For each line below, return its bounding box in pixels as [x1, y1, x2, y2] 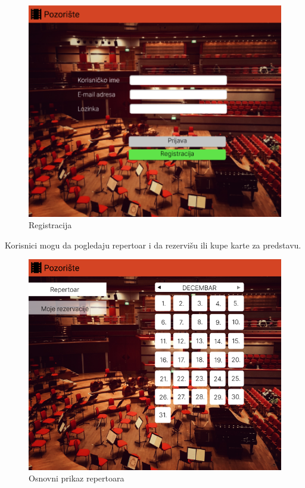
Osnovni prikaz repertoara [29, 472, 125, 484]
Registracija [29, 219, 72, 231]
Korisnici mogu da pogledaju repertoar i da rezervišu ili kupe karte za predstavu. [5, 238, 301, 251]
